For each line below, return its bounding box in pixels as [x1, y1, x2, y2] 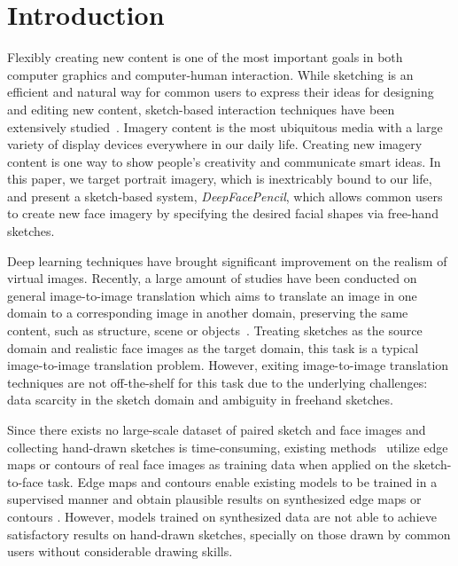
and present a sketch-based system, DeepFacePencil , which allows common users [7, 186, 443, 205]
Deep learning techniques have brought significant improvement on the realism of [7, 251, 447, 270]
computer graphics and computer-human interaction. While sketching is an [7, 65, 414, 83]
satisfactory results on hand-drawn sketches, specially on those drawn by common [7, 524, 451, 543]
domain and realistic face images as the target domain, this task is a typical [7, 338, 419, 357]
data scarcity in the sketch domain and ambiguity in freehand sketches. [7, 390, 393, 409]
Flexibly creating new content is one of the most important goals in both [7, 48, 403, 67]
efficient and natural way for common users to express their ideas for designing [7, 83, 434, 101]
